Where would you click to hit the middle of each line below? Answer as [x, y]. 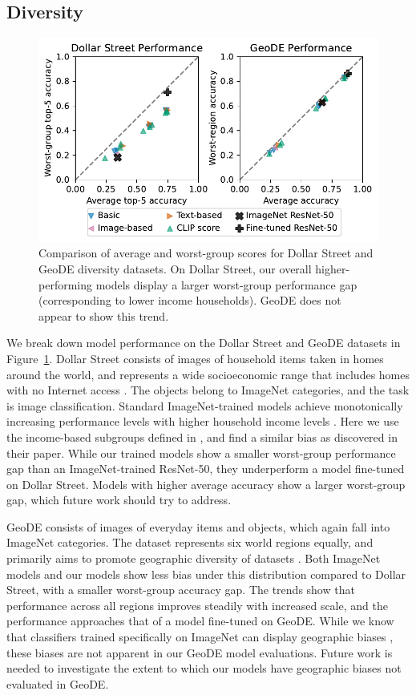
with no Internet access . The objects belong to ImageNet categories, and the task [208, 390]
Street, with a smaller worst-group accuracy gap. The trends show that [181, 590]
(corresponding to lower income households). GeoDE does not [190, 300]
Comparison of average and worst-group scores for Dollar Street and [206, 253]
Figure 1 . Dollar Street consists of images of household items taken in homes [195, 358]
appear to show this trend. [104, 315]
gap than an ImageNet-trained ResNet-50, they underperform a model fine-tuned [206, 469]
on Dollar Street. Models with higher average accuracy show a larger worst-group [206, 484]
